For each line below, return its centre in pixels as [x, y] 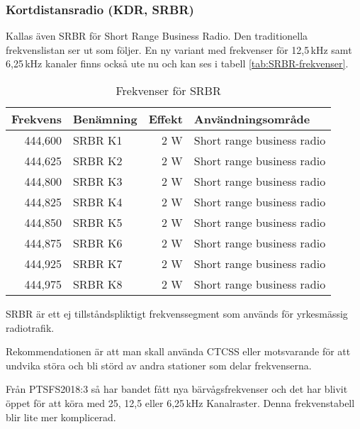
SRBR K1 [97, 140]
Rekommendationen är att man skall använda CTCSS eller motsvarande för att [178, 351]
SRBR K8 [97, 284]
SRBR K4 [97, 202]
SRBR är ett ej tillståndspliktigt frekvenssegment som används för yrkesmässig [177, 313]
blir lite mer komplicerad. [61, 417]
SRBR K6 [97, 243]
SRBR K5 [97, 222]
